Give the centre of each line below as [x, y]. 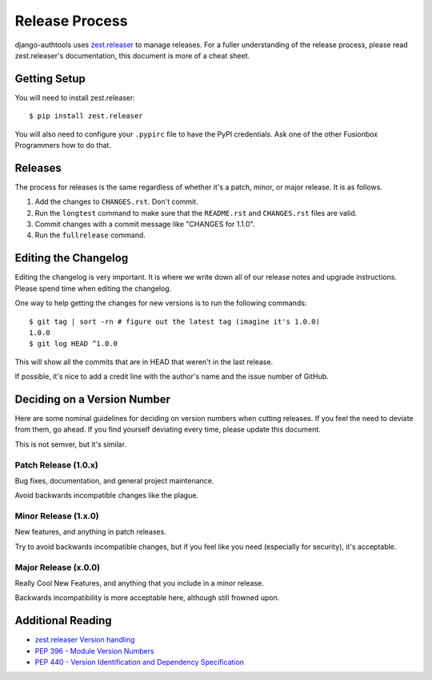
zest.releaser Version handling [85, 640]
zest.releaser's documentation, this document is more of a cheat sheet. [132, 55]
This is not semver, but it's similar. [71, 444]
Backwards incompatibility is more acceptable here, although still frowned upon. [147, 598]
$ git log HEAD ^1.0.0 [74, 344]
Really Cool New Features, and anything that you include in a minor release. [139, 583]
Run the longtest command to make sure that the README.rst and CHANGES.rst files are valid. [196, 213]
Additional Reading [63, 620]
